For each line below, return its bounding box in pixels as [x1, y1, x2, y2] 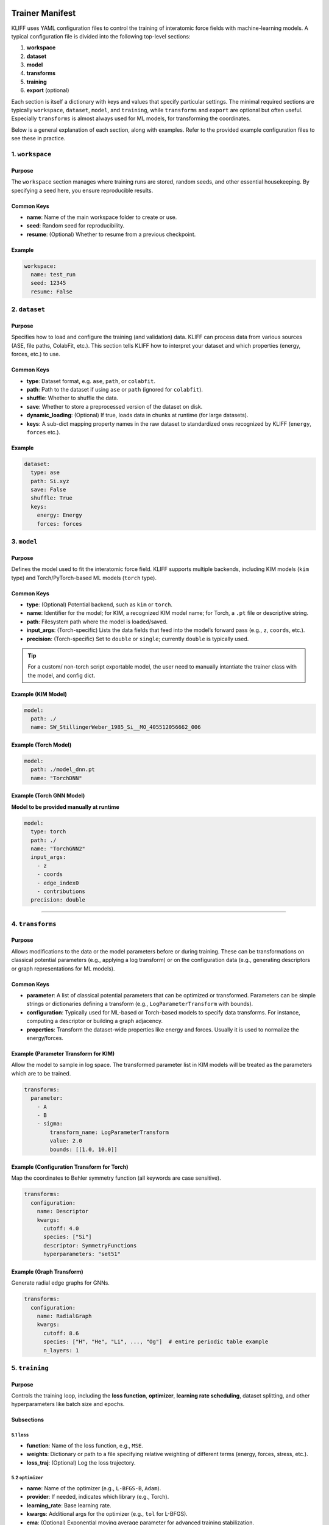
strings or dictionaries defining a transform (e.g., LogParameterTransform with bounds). [26, 1000, 253, 1008]
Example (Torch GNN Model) [11, 792, 85, 799]
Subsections [11, 1416, 44, 1424]
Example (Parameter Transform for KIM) [11, 1050, 115, 1057]
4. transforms [11, 919, 57, 928]
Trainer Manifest [11, 8, 76, 18]
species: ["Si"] [43, 1233, 92, 1241]
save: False [30, 486, 66, 493]
